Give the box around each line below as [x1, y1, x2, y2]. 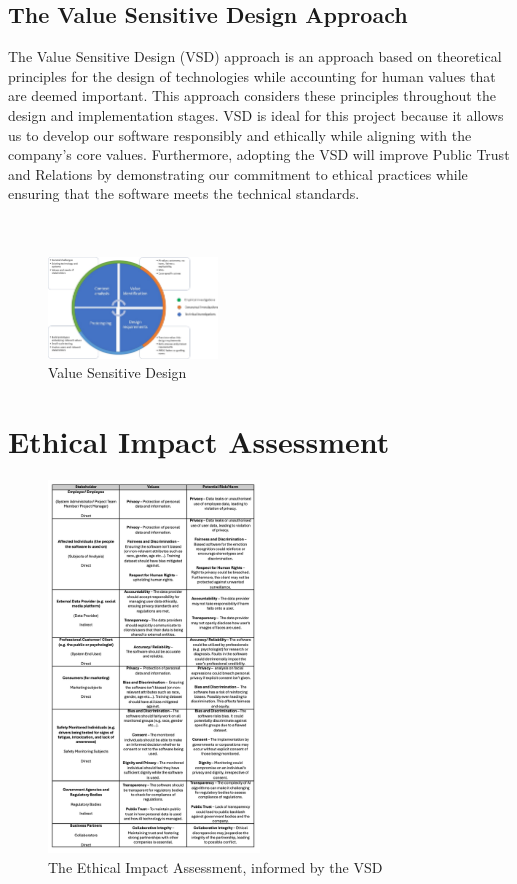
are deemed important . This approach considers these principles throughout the [8, 85, 496, 106]
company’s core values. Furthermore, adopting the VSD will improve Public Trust [8, 144, 510, 165]
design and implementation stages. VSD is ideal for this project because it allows [8, 104, 504, 125]
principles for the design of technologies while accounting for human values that [8, 65, 496, 86]
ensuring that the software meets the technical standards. [8, 183, 360, 204]
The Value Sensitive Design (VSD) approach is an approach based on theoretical [8, 46, 502, 67]
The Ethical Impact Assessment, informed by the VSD [48, 856, 383, 877]
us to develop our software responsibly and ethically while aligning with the [8, 124, 472, 145]
